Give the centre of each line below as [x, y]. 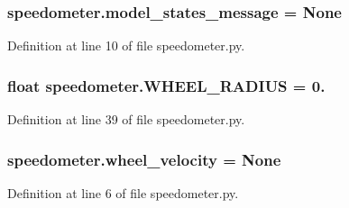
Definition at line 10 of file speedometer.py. [126, 45]
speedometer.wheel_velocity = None [144, 159]
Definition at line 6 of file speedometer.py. [123, 192]
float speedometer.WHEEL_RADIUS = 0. [166, 85]
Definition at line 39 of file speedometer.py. [126, 119]
